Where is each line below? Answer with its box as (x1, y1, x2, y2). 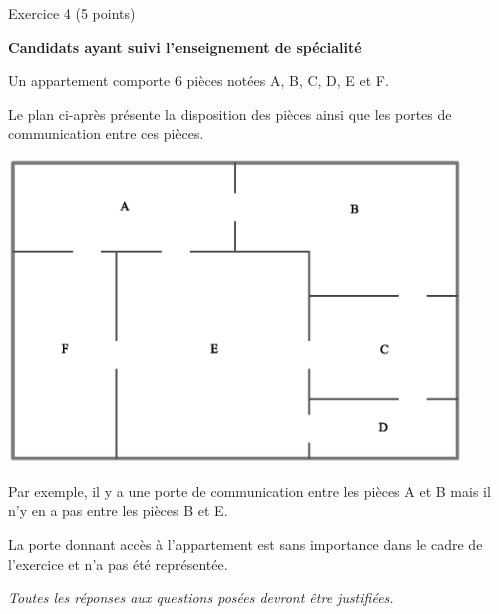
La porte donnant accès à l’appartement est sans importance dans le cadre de (8, 533, 483, 554)
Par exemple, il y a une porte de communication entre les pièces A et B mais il (8, 480, 491, 501)
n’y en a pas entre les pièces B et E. (8, 500, 228, 521)
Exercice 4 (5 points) (8, 3, 136, 23)
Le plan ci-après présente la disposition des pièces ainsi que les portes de (8, 103, 452, 124)
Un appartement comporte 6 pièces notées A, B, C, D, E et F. (8, 70, 389, 91)
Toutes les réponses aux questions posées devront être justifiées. (8, 587, 394, 608)
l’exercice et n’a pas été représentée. (8, 553, 228, 574)
